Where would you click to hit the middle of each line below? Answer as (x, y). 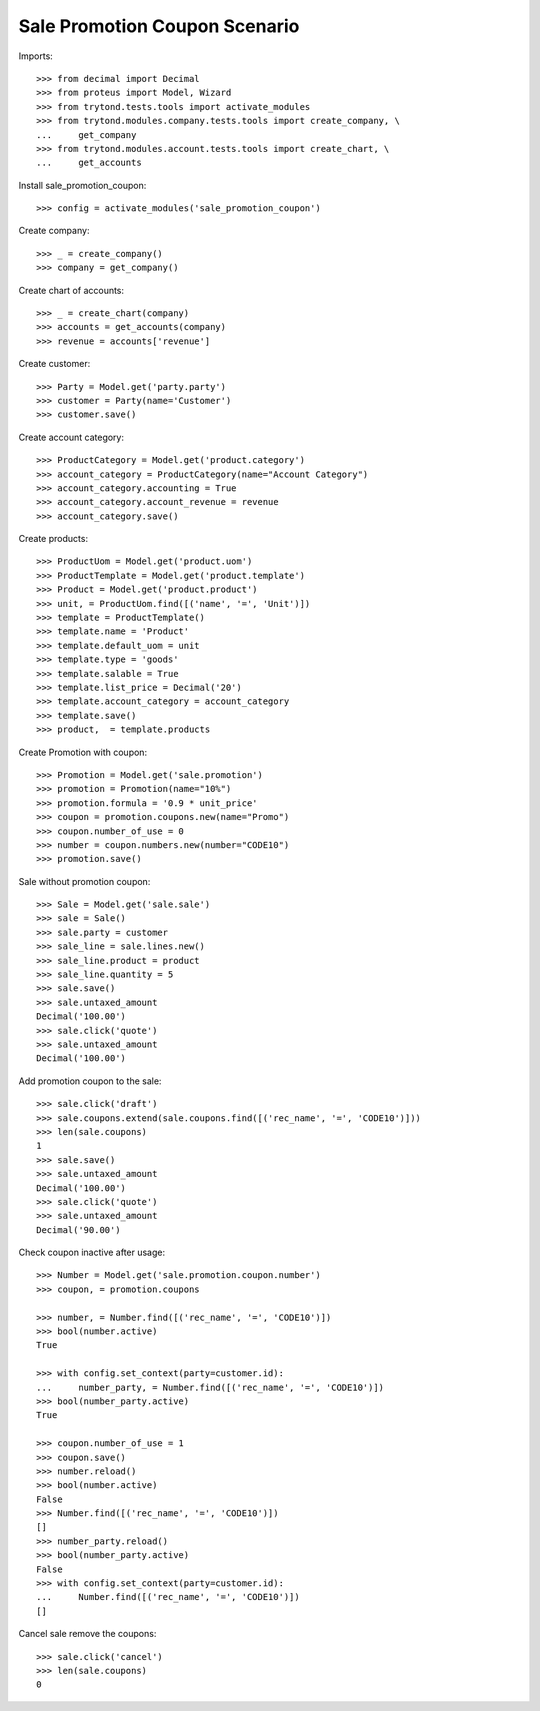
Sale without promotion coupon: (84, 881)
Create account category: (71, 437)
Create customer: (54, 364)
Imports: (36, 56)
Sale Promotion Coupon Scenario (159, 26)
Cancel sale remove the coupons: (87, 1634)
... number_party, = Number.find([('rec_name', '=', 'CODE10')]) (210, 1387)
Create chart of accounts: (71, 290)
